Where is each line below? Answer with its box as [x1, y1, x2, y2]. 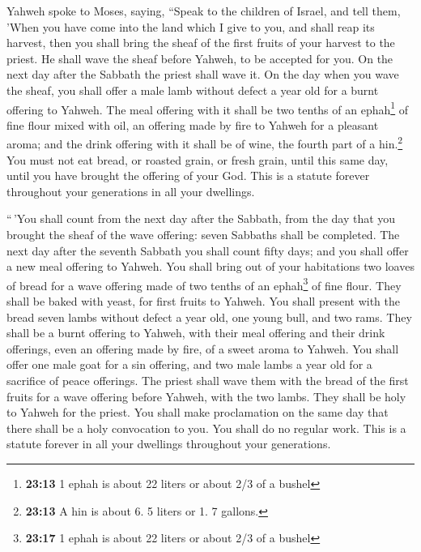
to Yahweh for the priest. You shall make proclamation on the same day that [6, 404, 389, 421]
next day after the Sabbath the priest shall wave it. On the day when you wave [6, 66, 399, 83]
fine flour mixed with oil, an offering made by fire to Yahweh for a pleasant [6, 116, 379, 133]
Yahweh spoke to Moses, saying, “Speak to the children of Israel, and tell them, [6, 2, 401, 19]
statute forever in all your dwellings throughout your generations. [6, 435, 331, 452]
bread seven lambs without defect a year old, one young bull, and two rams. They [6, 308, 412, 325]
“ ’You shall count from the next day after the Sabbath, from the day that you [6, 210, 396, 227]
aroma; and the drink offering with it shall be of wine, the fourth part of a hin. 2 [6, 133, 403, 152]
